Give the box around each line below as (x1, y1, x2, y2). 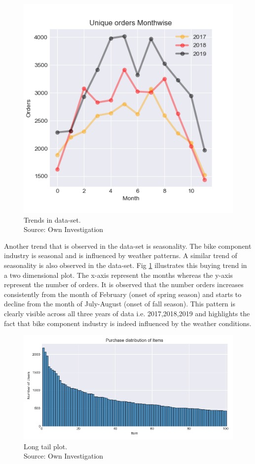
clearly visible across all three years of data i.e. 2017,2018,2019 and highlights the (4, 308, 250, 318)
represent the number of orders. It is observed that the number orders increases (4, 279, 244, 290)
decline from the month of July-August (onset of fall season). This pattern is (4, 298, 235, 309)
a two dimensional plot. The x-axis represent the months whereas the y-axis (4, 269, 233, 280)
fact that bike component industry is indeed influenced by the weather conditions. (4, 318, 252, 328)
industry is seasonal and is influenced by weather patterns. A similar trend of (4, 250, 237, 261)
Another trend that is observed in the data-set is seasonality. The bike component (4, 240, 252, 251)
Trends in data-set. (24, 214, 81, 225)
